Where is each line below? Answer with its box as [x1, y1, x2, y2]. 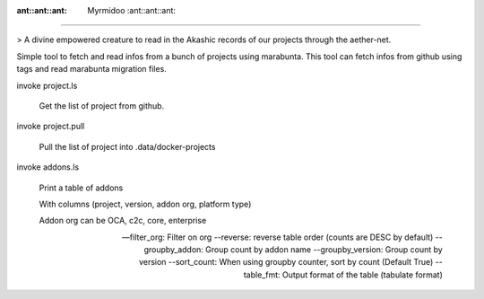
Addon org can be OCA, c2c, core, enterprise [39, 215, 207, 226]
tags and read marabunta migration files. [16, 64, 168, 75]
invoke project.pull [16, 121, 85, 132]
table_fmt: [243, 269, 281, 280]
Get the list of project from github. [39, 100, 165, 111]
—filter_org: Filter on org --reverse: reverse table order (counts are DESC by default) [121, 232, 434, 242]
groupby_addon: [143, 244, 203, 255]
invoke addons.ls [16, 162, 80, 172]
